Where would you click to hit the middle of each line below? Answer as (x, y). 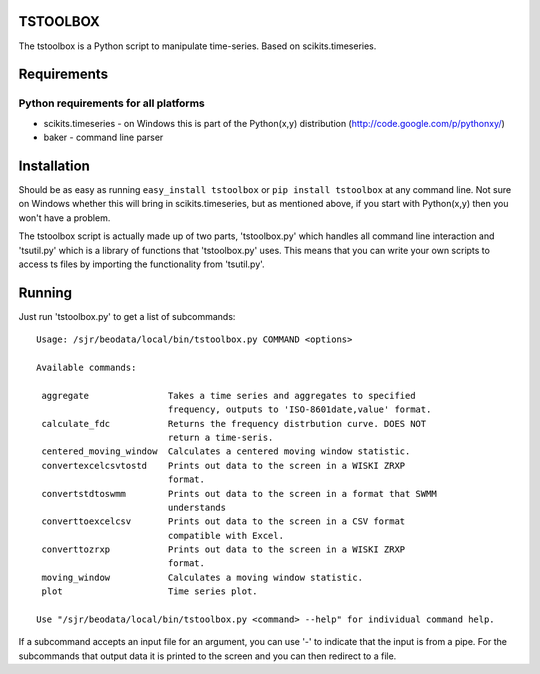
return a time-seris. (220, 437)
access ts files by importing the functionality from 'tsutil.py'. (141, 264)
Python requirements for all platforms (111, 103)
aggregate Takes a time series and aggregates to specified (228, 395)
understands (197, 507)
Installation (54, 165)
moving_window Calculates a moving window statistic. (202, 577)
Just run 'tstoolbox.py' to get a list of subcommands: (127, 316)
